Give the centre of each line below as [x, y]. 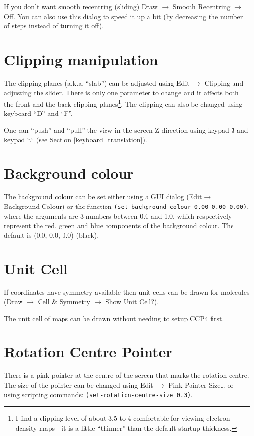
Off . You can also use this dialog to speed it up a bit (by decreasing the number [124, 16]
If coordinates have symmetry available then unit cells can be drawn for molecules [127, 292]
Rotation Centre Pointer [88, 352]
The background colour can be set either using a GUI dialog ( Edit [103, 196]
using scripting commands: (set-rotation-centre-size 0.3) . [98, 394]
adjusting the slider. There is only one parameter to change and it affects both [121, 92]
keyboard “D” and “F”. [38, 113]
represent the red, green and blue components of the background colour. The [119, 225]
